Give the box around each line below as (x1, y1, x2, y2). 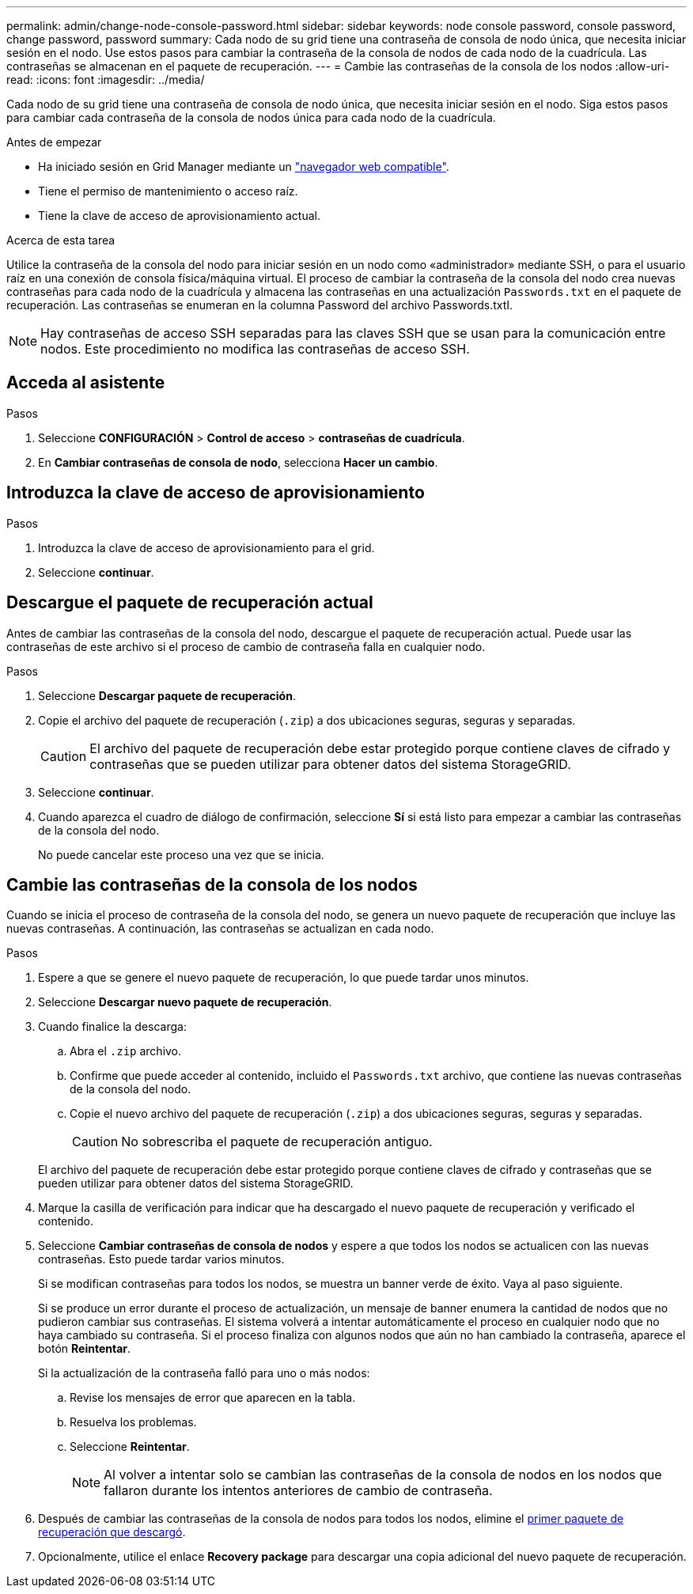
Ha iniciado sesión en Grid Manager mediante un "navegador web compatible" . (38, 160, 449, 173)
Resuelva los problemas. (70, 1415, 197, 1429)
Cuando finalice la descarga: (38, 1020, 187, 1034)
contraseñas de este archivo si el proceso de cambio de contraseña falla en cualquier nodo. (6, 639, 486, 653)
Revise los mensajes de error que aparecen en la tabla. (70, 1391, 356, 1405)
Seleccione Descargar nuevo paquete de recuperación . (38, 995, 332, 1009)
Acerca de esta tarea (6, 233, 116, 247)
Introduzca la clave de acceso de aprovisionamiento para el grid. (38, 540, 375, 555)
